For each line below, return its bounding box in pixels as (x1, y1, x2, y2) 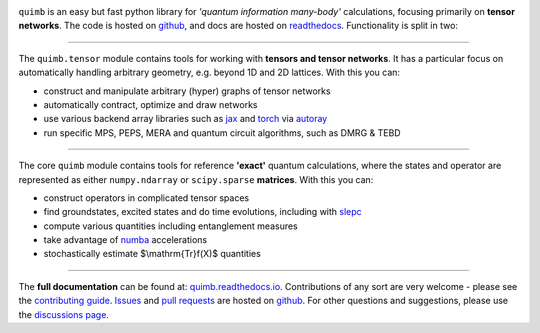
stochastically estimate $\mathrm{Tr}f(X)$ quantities (43, 248, 262, 260)
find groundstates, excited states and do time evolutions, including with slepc (43, 206, 362, 218)
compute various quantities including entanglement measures (43, 220, 299, 232)
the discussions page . (18, 308, 110, 320)
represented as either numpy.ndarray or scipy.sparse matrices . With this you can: (18, 173, 374, 185)
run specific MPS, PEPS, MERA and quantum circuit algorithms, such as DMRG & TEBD (43, 126, 401, 139)
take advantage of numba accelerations (43, 234, 208, 246)
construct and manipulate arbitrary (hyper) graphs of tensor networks (43, 85, 331, 97)
